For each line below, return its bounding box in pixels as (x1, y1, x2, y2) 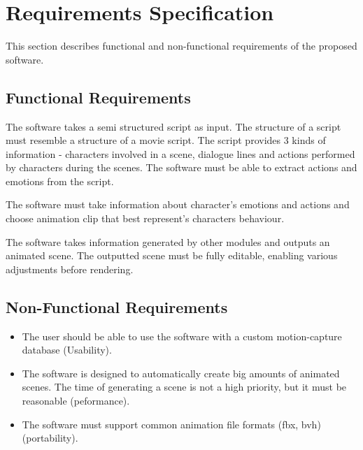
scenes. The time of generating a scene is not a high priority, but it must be (22, 379, 347, 394)
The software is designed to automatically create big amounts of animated (22, 365, 340, 380)
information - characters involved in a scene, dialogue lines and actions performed (6, 146, 355, 161)
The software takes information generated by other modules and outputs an (6, 234, 330, 249)
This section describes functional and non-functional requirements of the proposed (6, 38, 357, 53)
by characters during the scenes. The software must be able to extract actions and (6, 160, 357, 175)
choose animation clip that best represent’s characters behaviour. (6, 211, 285, 226)
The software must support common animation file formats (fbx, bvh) (22, 416, 321, 431)
